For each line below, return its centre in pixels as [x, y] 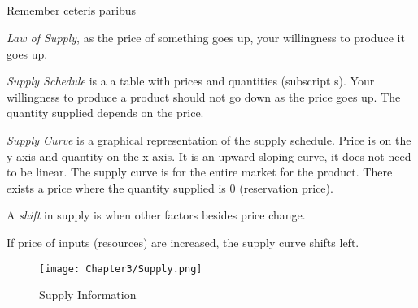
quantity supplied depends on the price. [105, 113]
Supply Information [88, 295]
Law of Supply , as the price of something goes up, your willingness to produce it [206, 37]
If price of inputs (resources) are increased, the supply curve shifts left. [183, 242]
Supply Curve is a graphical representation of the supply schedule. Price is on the [209, 139]
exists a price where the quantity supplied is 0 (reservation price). [170, 187]
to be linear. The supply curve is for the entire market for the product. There [200, 172]
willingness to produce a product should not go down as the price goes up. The [204, 96]
